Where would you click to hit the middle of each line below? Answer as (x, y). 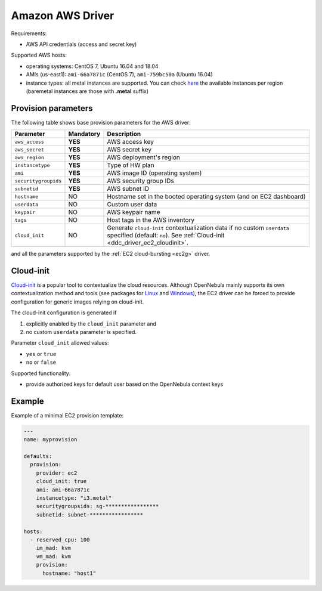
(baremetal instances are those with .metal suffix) (87, 91)
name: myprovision (50, 440)
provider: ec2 (57, 473)
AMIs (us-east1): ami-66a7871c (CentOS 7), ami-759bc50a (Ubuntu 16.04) (119, 75)
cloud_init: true (61, 481)
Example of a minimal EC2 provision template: (67, 415)
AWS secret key (129, 150)
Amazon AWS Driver (63, 16)
